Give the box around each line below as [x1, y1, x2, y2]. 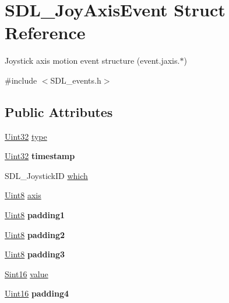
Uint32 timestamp [5, 150, 75, 162]
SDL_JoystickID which [5, 169, 88, 181]
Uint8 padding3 [5, 248, 65, 260]
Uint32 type [5, 130, 47, 142]
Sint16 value [5, 267, 48, 280]
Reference [5, 20, 86, 44]
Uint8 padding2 [5, 228, 65, 240]
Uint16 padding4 [5, 287, 69, 299]
